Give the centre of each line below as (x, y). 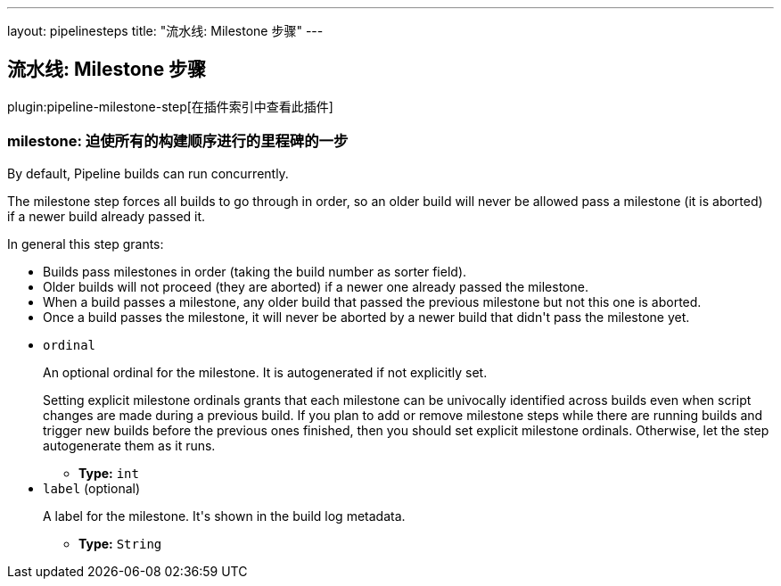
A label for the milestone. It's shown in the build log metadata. (224, 516)
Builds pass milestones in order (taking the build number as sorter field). (255, 271)
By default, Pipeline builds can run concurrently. (148, 173)
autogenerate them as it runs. (129, 445)
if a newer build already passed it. (107, 216)
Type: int (109, 473)
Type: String (120, 543)
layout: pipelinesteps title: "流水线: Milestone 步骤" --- (165, 31)
